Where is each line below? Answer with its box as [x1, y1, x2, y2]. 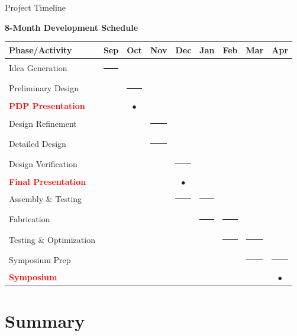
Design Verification [9, 158, 78, 170]
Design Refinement [9, 117, 77, 129]
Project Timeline [5, 1, 66, 13]
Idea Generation [9, 62, 67, 74]
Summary [5, 308, 85, 332]
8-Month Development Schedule [5, 21, 138, 33]
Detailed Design [9, 137, 66, 149]
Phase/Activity [9, 43, 72, 56]
